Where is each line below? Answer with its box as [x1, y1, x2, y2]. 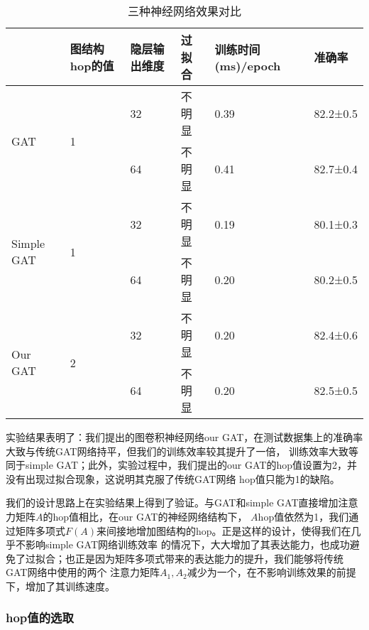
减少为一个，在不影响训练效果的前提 [187, 565, 356, 580]
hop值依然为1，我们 [258, 509, 349, 523]
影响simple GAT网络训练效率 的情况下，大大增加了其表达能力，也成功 [25, 537, 350, 552]
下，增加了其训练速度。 [6, 578, 115, 593]
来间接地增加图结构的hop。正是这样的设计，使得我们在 [96, 523, 351, 538]
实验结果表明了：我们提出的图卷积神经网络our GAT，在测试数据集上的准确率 [6, 430, 363, 444]
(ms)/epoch [214, 57, 281, 74]
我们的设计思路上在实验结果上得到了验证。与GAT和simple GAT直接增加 [6, 495, 338, 510]
